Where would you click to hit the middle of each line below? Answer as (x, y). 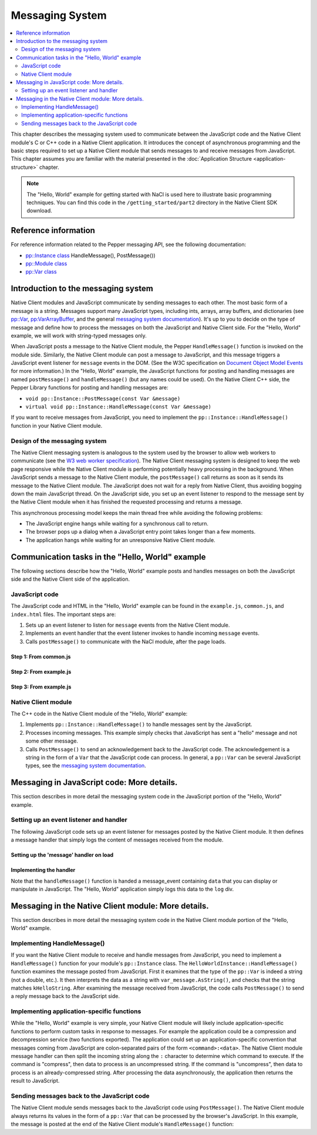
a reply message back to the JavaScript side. (65, 996)
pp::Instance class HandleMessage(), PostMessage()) (90, 255)
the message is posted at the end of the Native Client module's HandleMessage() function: (122, 1124)
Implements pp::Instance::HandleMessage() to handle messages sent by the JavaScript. (139, 724)
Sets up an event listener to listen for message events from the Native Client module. (128, 625)
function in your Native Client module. (57, 425)
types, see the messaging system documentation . (86, 765)
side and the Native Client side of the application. (70, 579)
